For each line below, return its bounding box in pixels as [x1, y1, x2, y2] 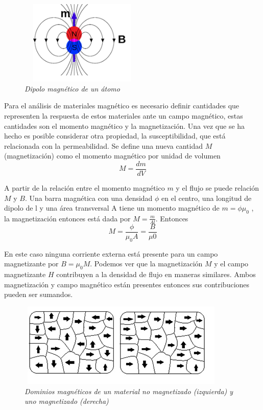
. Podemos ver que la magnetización [90, 258, 203, 269]
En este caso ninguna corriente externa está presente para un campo [4, 248, 218, 259]
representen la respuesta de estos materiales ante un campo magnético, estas [4, 110, 243, 121]
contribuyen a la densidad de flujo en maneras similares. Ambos [56, 269, 256, 280]
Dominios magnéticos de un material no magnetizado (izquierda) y [25, 385, 233, 396]
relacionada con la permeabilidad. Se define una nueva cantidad [4, 140, 203, 151]
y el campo [214, 258, 249, 269]
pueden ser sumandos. [4, 289, 73, 300]
